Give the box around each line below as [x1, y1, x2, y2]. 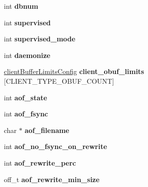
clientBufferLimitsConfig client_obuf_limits [4, 66, 144, 76]
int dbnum [4, 1, 39, 11]
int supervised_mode [4, 34, 76, 44]
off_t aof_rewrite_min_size [4, 174, 100, 184]
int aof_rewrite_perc [4, 157, 76, 168]
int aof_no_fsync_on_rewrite [4, 141, 107, 151]
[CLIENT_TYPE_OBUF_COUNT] [4, 75, 114, 86]
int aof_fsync [4, 109, 48, 119]
